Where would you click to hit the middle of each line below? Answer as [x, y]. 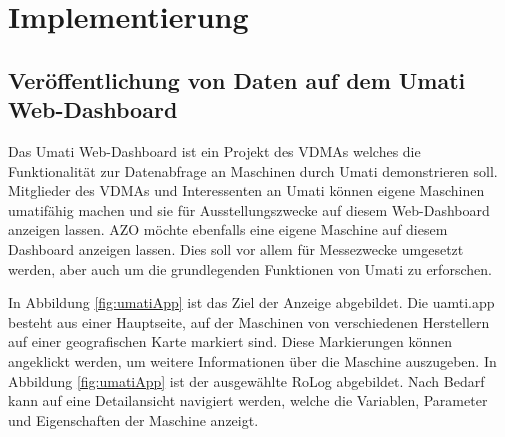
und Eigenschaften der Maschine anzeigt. [133, 419]
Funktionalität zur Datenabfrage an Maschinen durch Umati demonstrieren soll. [253, 170]
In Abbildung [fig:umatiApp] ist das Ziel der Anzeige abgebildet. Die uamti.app [251, 302]
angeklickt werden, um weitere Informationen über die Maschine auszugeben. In [252, 360]
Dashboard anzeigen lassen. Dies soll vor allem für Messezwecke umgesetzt [236, 248]
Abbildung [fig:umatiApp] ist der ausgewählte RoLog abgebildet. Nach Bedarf [246, 380]
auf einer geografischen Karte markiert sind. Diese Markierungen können [230, 341]
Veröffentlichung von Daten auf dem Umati [237, 79]
